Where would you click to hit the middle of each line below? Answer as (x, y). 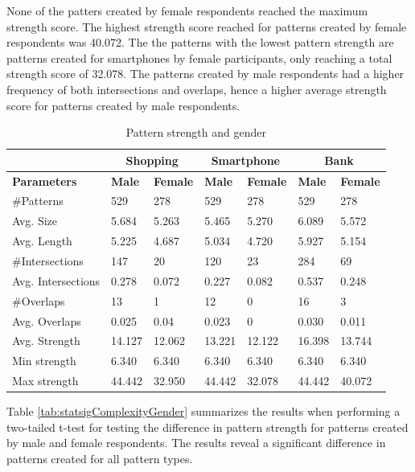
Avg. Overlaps (47, 320)
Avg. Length (42, 241)
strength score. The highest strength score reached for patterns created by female (207, 26)
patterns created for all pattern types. (100, 458)
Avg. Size (35, 221)
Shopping (152, 160)
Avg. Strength (46, 341)
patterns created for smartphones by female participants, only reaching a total (199, 57)
